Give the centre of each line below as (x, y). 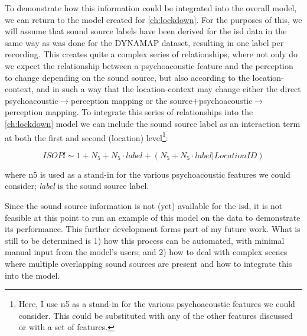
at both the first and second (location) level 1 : (86, 136)
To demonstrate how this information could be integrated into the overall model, (151, 8)
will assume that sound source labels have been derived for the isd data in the (146, 31)
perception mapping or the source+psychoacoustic (162, 100)
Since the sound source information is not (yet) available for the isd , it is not (144, 205)
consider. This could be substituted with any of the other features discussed (156, 315)
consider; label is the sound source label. (77, 186)
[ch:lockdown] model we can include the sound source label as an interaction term (153, 123)
